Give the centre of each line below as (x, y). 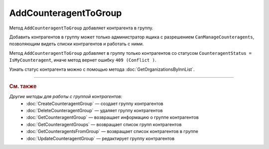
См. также (23, 86)
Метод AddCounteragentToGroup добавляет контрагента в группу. (81, 28)
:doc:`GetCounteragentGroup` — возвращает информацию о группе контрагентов (112, 118)
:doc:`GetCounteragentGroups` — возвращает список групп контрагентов (104, 124)
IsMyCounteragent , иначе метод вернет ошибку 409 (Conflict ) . (83, 60)
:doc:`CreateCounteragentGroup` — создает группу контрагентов (95, 103)
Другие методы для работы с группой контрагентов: (66, 97)
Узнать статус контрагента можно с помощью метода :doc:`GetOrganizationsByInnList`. (102, 69)
